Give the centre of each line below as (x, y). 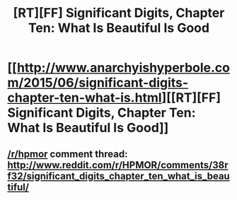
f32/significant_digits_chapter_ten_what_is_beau (118, 176)
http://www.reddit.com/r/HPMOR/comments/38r (118, 165)
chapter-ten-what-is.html (85, 98)
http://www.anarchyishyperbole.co (123, 68)
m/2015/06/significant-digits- (98, 83)
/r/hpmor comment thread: (68, 154)
